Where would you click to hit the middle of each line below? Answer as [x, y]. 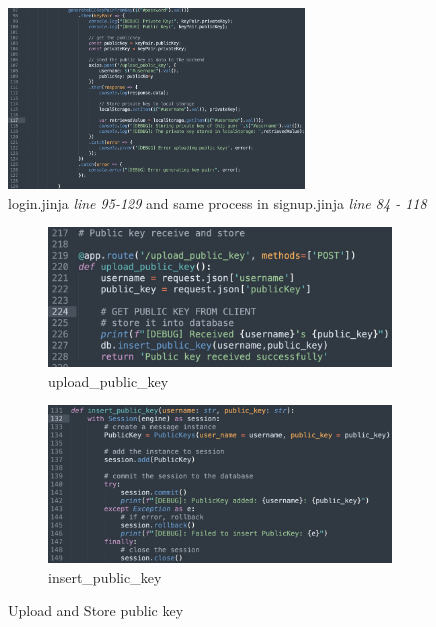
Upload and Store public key [96, 610]
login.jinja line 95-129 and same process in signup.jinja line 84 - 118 [217, 202]
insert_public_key [105, 576]
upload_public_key [108, 380]
